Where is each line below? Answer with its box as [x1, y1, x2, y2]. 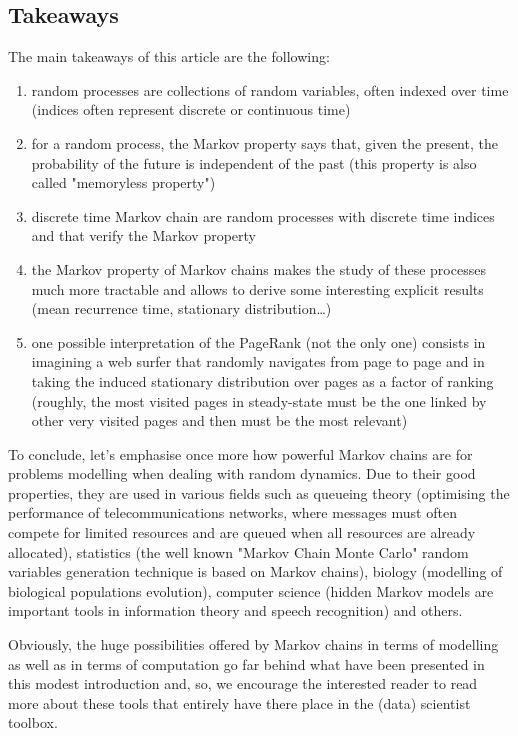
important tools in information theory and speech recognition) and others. [8, 600, 463, 621]
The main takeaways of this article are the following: [8, 46, 330, 67]
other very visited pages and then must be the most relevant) [31, 410, 408, 431]
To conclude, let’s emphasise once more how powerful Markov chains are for [8, 443, 473, 464]
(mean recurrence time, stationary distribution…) [31, 298, 332, 319]
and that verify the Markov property [31, 225, 256, 246]
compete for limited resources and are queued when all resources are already [8, 522, 476, 543]
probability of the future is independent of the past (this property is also [31, 152, 477, 173]
